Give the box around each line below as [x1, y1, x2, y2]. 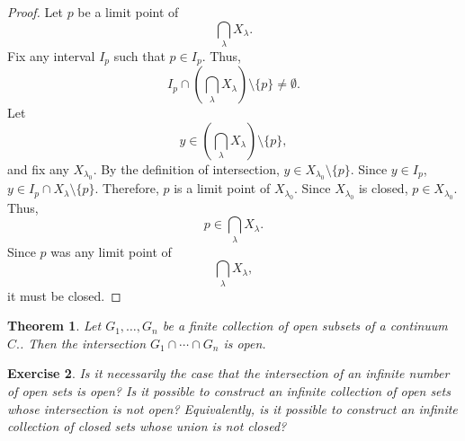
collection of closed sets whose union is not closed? [7, 417, 287, 436]
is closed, [358, 179, 408, 198]
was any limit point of [50, 242, 172, 260]
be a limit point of [77, 3, 179, 21]
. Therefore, [94, 179, 159, 198]
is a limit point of [174, 179, 271, 198]
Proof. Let [7, 3, 63, 21]
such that [113, 46, 165, 65]
